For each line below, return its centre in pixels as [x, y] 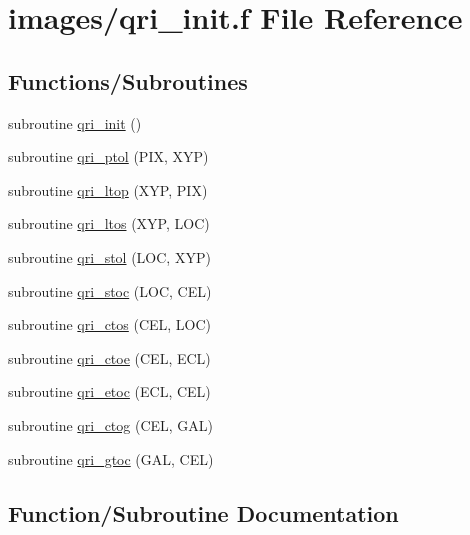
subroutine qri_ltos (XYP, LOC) [109, 223]
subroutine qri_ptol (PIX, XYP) [108, 156]
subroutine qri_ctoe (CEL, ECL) [109, 357]
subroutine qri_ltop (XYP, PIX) [108, 189]
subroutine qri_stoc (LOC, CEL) [110, 290]
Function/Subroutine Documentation [203, 512]
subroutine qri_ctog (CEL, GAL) [111, 424]
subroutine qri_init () [75, 122]
